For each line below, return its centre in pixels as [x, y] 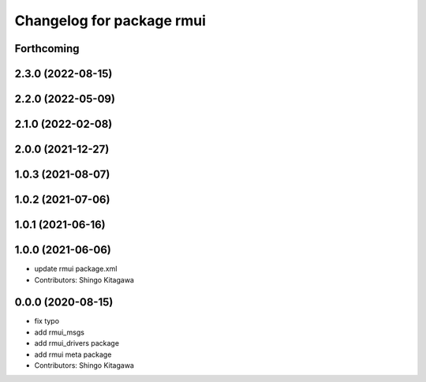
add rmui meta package [73, 354]
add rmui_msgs [59, 332]
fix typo [47, 321]
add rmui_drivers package [77, 343]
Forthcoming [47, 49]
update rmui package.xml [76, 269]
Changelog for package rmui [110, 21]
